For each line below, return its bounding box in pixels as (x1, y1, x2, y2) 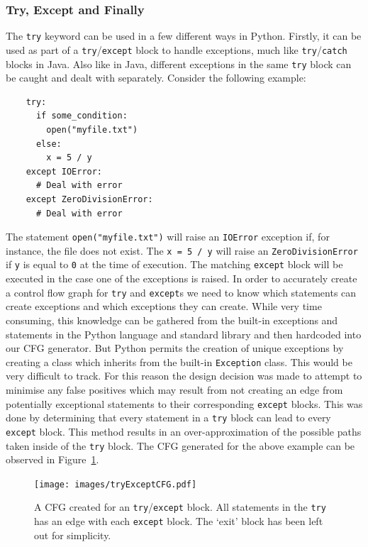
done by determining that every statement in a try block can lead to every (6, 410, 331, 425)
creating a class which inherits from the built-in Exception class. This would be (6, 354, 352, 369)
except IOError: (26, 166, 103, 177)
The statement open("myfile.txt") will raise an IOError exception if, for (6, 229, 330, 244)
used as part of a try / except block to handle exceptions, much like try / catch (6, 42, 347, 57)
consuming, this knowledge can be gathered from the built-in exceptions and (6, 312, 338, 327)
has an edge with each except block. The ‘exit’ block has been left (34, 514, 323, 529)
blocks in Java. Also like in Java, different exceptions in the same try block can (6, 56, 352, 71)
